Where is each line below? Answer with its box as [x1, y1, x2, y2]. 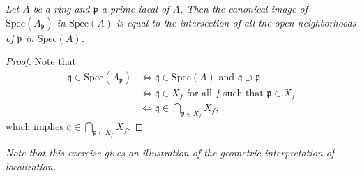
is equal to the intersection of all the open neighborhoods [116, 15, 356, 29]
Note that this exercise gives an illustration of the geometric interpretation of [6, 145, 335, 160]
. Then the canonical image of [180, 1, 308, 15]
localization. [6, 159, 56, 173]
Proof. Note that [6, 54, 77, 68]
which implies [6, 119, 63, 133]
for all [186, 88, 212, 98]
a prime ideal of [101, 1, 169, 15]
